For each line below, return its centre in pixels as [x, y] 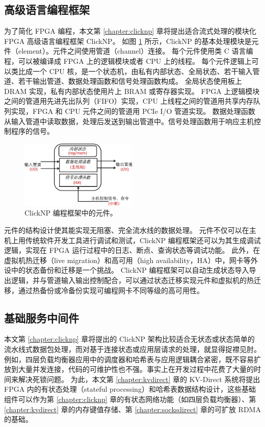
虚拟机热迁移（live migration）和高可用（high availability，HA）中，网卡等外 [131, 260]
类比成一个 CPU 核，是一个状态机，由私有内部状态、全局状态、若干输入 [132, 71]
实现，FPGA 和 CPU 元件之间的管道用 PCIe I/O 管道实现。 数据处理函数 [133, 111]
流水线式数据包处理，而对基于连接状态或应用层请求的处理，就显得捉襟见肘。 [132, 349]
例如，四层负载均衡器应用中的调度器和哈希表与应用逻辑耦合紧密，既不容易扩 [132, 359]
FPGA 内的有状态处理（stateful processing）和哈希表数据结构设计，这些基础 [130, 389]
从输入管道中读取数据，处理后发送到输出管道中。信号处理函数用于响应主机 [129, 121]
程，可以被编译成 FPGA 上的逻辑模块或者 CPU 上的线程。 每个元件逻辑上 [128, 61]
